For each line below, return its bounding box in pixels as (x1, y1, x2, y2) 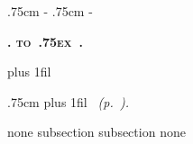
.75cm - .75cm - (7, 2, 93, 20)
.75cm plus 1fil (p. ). (7, 92, 129, 111)
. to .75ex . (7, 31, 83, 50)
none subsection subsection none (7, 122, 186, 141)
